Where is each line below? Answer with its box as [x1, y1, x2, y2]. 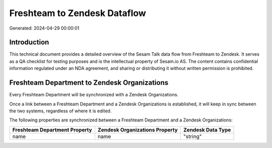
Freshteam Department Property [12, 126, 93, 133]
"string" [183, 133, 202, 140]
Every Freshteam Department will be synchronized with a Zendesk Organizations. [9, 92, 179, 98]
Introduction [9, 38, 49, 47]
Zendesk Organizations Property [97, 126, 178, 133]
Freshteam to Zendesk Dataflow [9, 8, 146, 19]
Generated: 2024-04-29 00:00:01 [9, 25, 80, 31]
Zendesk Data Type [183, 126, 231, 133]
